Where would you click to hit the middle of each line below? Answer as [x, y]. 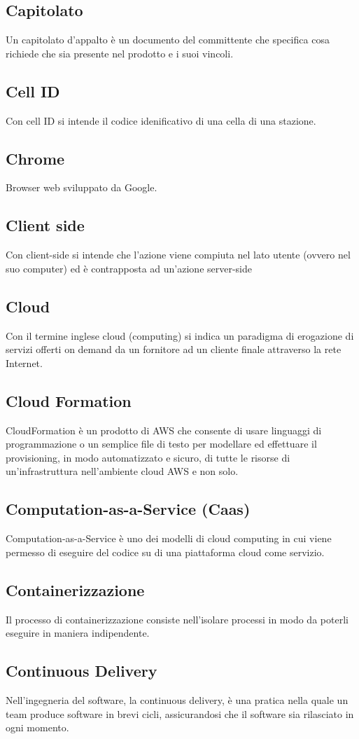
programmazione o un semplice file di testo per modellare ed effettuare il [161, 444]
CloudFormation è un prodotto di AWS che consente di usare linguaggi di [164, 430]
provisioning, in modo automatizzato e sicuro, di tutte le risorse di [148, 457]
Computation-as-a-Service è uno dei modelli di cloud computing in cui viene [169, 538]
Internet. [24, 362]
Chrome [35, 158]
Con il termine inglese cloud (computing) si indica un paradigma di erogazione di [180, 335]
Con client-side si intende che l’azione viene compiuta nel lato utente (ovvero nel [178, 255]
